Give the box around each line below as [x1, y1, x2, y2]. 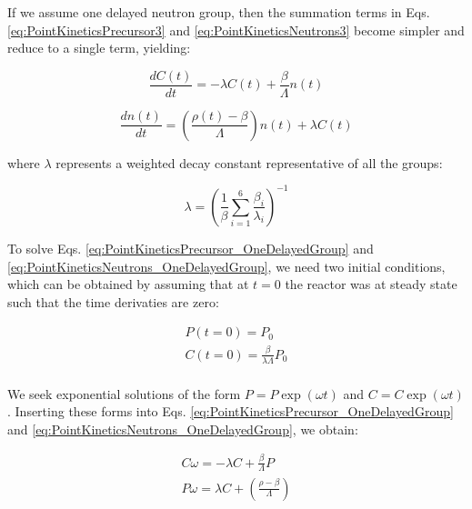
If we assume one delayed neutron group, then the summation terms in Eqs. [7, 3, 430, 21]
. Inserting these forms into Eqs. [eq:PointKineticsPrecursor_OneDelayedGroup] [7, 402, 454, 421]
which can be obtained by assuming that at [7, 274, 249, 294]
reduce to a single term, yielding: [7, 38, 191, 57]
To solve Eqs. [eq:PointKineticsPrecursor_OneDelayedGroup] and [7, 238, 374, 257]
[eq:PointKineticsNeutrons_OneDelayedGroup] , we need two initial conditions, [7, 256, 446, 275]
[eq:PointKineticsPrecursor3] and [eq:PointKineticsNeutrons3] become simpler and [7, 20, 465, 39]
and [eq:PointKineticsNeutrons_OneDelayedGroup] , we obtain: [7, 419, 358, 438]
